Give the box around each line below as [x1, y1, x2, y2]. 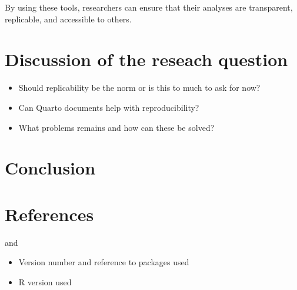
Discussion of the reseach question [5, 47, 288, 71]
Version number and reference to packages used [18, 256, 189, 268]
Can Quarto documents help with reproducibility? [18, 101, 199, 113]
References [5, 202, 94, 226]
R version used [18, 275, 72, 288]
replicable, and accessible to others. [5, 12, 132, 25]
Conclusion [5, 156, 96, 180]
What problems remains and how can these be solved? [18, 121, 215, 133]
